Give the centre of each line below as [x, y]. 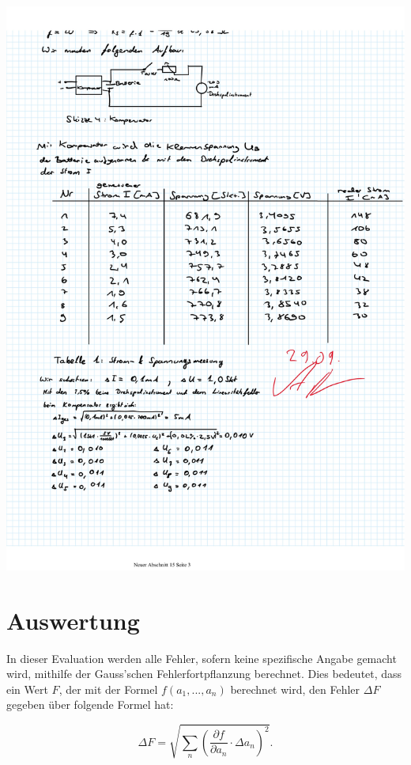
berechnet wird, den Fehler [295, 689]
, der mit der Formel [108, 689]
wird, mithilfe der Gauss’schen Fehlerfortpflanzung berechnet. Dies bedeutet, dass [204, 674]
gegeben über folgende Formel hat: [90, 704]
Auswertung [73, 620]
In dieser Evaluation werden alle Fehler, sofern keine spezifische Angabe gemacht [202, 658]
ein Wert [27, 689]
